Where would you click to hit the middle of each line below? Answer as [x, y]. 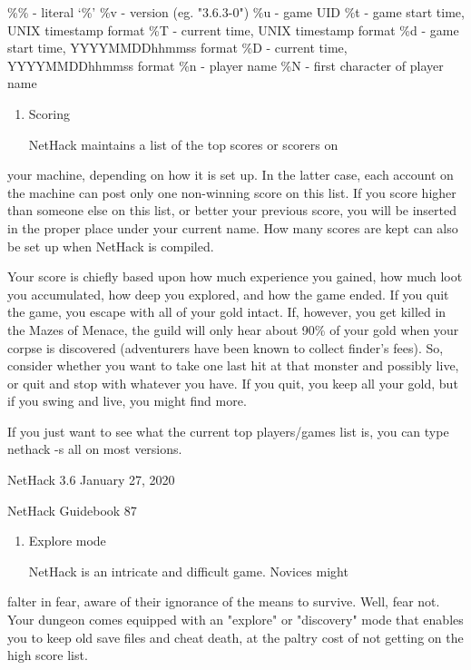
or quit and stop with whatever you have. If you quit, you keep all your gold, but [233, 383]
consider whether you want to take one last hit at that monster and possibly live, [233, 365]
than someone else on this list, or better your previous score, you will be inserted [232, 210]
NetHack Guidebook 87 [72, 510]
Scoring [49, 113]
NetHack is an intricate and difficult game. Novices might [188, 571]
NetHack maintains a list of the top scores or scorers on [183, 144]
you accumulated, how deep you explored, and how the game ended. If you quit [228, 294]
